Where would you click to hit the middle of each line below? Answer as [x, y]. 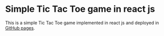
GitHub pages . [20, 28]
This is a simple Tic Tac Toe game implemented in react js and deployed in [82, 23]
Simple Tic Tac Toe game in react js [80, 9]
